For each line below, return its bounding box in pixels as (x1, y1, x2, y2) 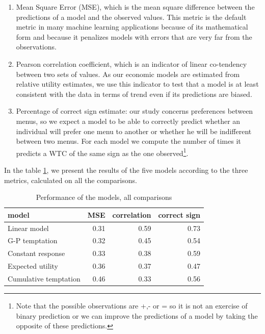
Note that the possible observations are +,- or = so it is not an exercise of (16, 300, 248, 311)
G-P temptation (8, 235, 58, 246)
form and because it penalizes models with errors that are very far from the (16, 31, 252, 42)
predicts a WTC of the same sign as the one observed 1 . (16, 146, 189, 158)
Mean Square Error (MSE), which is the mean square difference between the (16, 2, 255, 12)
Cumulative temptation (8, 273, 81, 284)
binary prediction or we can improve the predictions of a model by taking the (16, 310, 258, 321)
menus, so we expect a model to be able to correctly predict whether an (16, 115, 241, 126)
